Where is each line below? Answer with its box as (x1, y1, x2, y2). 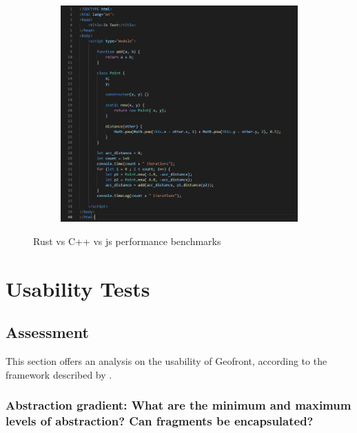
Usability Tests (6, 274, 150, 302)
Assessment (6, 321, 89, 343)
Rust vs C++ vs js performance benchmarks (33, 233, 221, 248)
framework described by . (6, 367, 112, 381)
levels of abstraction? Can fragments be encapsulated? (6, 412, 314, 429)
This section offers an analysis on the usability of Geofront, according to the (6, 353, 327, 368)
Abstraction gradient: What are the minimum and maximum (6, 397, 351, 414)
